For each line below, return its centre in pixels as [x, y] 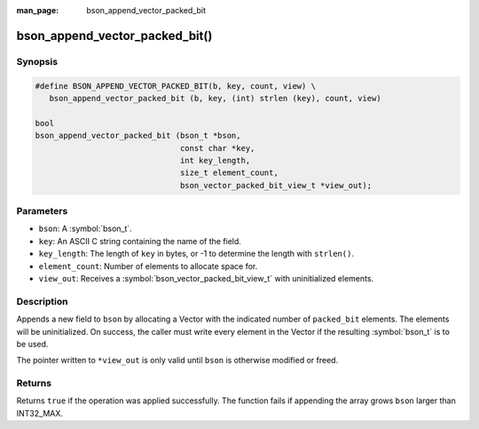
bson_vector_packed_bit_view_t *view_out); [276, 185]
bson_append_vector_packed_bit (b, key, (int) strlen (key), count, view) [215, 98]
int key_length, [215, 160]
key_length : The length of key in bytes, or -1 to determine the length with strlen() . [196, 254]
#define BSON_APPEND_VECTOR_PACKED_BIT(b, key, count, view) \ [176, 86]
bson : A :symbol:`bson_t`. [85, 229]
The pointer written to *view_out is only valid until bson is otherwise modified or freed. [177, 361]
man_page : [38, 10]
